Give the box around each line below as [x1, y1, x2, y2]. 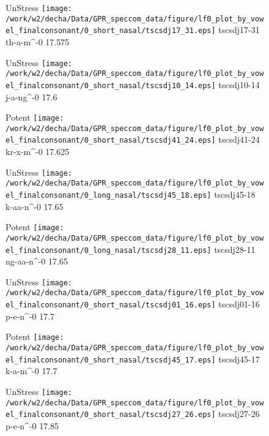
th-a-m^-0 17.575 [6, 35, 70, 48]
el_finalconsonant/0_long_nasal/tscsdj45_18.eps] [6, 191, 212, 200]
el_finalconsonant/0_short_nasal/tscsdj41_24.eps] [6, 136, 216, 145]
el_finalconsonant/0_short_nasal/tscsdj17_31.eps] [6, 26, 216, 36]
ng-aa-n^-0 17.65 [6, 255, 68, 268]
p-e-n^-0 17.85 [6, 419, 59, 432]
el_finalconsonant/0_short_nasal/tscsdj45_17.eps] [6, 355, 216, 364]
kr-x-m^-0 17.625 [6, 145, 70, 158]
